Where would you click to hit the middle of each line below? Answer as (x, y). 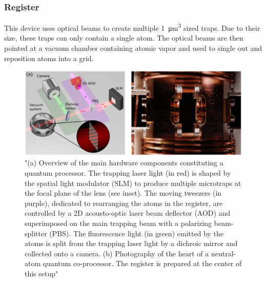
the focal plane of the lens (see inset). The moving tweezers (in (123, 193)
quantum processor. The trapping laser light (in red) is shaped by (128, 173)
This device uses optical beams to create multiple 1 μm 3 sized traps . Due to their (132, 27)
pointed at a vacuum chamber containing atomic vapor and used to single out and (133, 48)
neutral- (223, 253)
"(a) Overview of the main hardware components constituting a (124, 163)
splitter (36, 233)
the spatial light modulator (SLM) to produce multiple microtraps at (133, 183)
